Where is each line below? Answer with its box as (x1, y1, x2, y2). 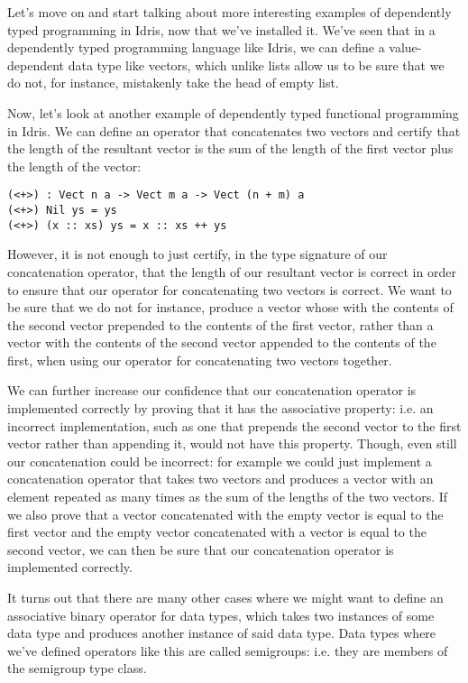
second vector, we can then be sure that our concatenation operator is (7, 540, 394, 558)
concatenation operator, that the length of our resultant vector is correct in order (7, 262, 456, 281)
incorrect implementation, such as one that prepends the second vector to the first (7, 416, 462, 435)
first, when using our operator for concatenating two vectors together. (7, 350, 392, 369)
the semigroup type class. (7, 659, 147, 678)
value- (389, 38, 422, 57)
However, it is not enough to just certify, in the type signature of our (7, 245, 388, 263)
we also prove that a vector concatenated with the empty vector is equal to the (7, 504, 444, 523)
